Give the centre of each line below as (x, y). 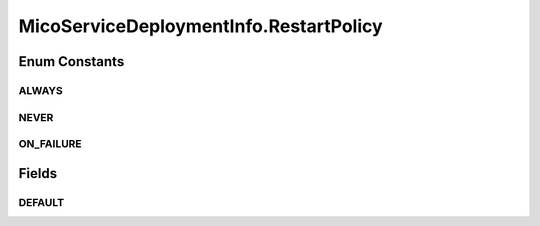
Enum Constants (71, 61)
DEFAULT (41, 202)
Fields (38, 173)
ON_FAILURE (50, 144)
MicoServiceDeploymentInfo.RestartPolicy (201, 26)
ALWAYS (41, 90)
